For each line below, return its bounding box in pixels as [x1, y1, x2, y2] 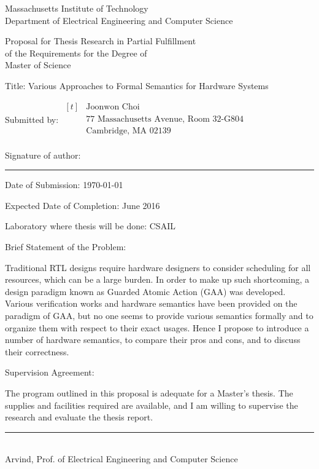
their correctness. [5, 345, 69, 358]
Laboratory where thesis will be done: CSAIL [5, 219, 175, 232]
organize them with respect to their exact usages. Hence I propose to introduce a [5, 321, 309, 334]
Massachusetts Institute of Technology [5, 2, 148, 14]
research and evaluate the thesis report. [5, 411, 153, 424]
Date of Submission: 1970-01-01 [5, 178, 123, 191]
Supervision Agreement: [5, 366, 94, 379]
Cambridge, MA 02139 [86, 126, 171, 135]
